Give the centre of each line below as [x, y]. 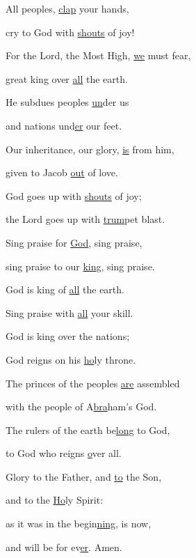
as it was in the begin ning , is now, [79, 524]
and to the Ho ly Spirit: [55, 500]
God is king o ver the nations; [68, 336]
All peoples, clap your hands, [67, 8]
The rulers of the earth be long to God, [88, 429]
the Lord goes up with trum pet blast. [85, 219]
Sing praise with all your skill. [70, 312]
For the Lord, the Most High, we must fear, [98, 55]
